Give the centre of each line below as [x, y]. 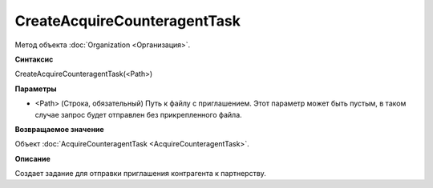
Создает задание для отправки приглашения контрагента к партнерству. [140, 174]
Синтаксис [34, 59]
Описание [33, 158]
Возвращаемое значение [59, 129]
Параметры [36, 89]
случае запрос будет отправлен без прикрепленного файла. [138, 114]
